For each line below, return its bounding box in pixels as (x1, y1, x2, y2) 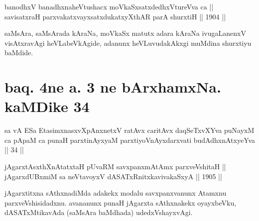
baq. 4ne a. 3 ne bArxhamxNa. (4, 77, 221, 97)
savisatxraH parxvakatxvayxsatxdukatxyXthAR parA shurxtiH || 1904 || (4, 11, 226, 21)
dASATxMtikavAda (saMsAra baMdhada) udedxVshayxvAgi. (4, 207, 193, 218)
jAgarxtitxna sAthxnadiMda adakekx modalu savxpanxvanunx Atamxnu (4, 188, 227, 198)
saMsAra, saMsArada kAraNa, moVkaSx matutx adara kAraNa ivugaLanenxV (4, 28, 246, 38)
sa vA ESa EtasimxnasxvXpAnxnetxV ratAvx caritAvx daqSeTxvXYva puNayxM (4, 125, 255, 135)
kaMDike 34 (4, 96, 90, 116)
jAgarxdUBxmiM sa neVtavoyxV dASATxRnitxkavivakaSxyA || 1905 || (4, 171, 222, 181)
